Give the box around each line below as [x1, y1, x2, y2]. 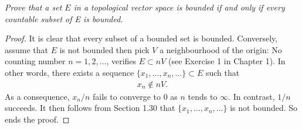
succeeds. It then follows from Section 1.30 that [5, 102, 175, 114]
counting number [5, 55, 66, 67]
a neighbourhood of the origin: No [160, 43, 282, 55]
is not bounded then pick [59, 43, 150, 55]
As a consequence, [5, 90, 70, 102]
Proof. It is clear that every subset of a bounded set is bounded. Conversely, [5, 32, 278, 44]
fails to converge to [92, 90, 161, 102]
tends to [188, 90, 218, 102]
